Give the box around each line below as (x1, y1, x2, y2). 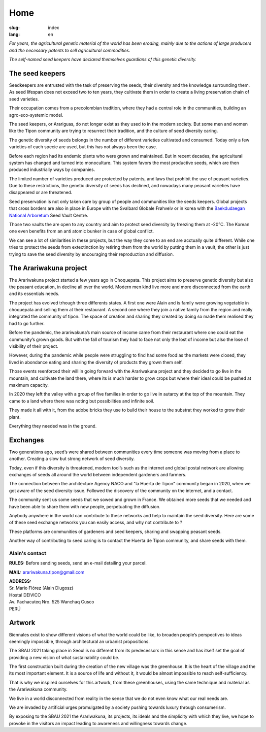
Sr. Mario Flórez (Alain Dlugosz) (9, 585, 74, 591)
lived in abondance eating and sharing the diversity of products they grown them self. (9, 359, 183, 365)
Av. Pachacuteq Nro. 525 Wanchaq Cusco (9, 599, 95, 605)
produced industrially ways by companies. (9, 166, 96, 172)
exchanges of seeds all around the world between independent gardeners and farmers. (9, 472, 187, 478)
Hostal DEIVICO (9, 592, 41, 598)
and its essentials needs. (9, 291, 60, 297)
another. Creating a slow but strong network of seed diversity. (9, 456, 135, 462)
